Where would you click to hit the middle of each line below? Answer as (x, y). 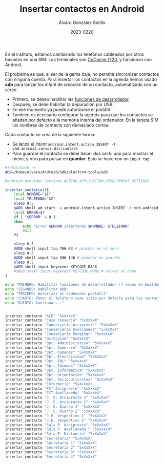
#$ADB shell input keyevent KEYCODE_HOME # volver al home (75, 271)
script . (11, 89)
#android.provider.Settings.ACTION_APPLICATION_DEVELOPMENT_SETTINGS (77, 181)
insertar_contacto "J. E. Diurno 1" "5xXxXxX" (53, 407)
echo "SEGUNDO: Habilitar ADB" (37, 289)
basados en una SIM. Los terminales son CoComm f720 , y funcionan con (79, 59)
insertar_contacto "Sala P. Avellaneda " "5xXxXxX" (59, 429)
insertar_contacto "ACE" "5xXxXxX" (41, 316)
